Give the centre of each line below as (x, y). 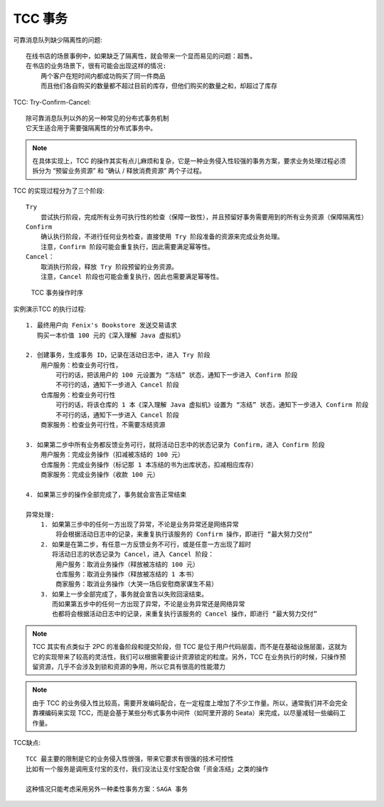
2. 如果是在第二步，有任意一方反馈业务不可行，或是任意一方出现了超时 (146, 544)
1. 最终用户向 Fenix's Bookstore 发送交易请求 (101, 325)
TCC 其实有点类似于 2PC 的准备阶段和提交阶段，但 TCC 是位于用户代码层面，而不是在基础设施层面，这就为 (190, 647)
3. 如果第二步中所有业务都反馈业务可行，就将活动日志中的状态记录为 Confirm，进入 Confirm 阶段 (175, 444)
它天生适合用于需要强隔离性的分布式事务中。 (91, 128)
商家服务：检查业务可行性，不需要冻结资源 (103, 425)
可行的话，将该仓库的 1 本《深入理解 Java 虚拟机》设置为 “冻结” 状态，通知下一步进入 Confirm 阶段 (212, 405)
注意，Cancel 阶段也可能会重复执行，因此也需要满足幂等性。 (132, 276)
